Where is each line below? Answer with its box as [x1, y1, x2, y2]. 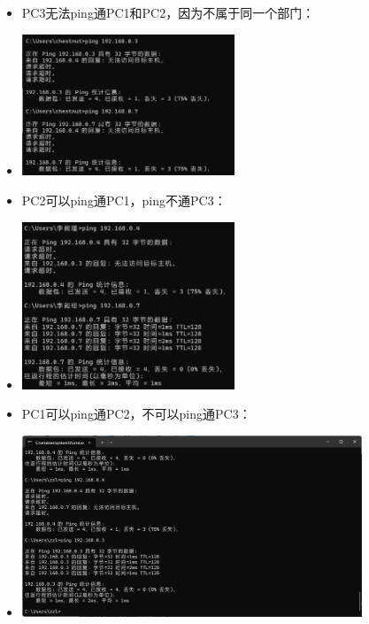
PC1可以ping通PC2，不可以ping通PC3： [21, 404, 251, 423]
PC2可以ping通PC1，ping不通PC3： [21, 191, 227, 210]
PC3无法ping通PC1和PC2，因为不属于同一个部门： [21, 4, 315, 21]
